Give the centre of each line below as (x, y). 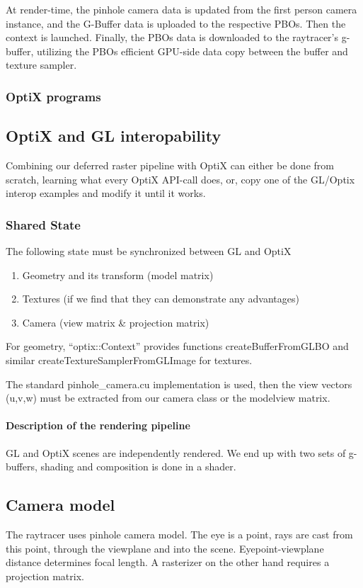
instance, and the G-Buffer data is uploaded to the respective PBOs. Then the (176, 23)
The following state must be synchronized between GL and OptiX (149, 251)
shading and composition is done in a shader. (138, 467)
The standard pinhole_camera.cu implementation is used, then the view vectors (179, 384)
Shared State (43, 224)
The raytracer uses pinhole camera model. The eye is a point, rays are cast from (179, 534)
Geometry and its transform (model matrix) (118, 275)
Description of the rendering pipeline (98, 425)
